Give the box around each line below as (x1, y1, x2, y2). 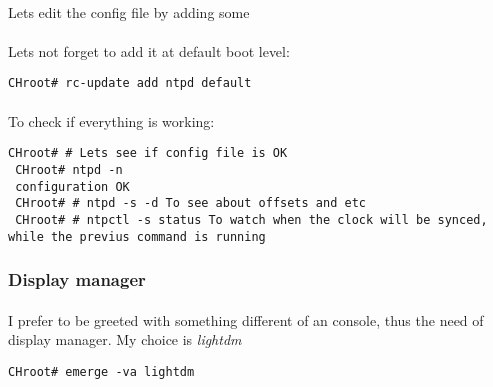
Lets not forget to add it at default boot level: (8, 40, 290, 61)
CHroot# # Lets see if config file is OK (8, 146, 288, 161)
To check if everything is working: (8, 110, 215, 131)
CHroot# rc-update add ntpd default (8, 76, 252, 91)
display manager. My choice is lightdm (8, 329, 242, 350)
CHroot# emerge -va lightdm (8, 364, 195, 379)
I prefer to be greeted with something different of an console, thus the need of (8, 309, 484, 330)
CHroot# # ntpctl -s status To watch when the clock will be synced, (15, 212, 488, 227)
